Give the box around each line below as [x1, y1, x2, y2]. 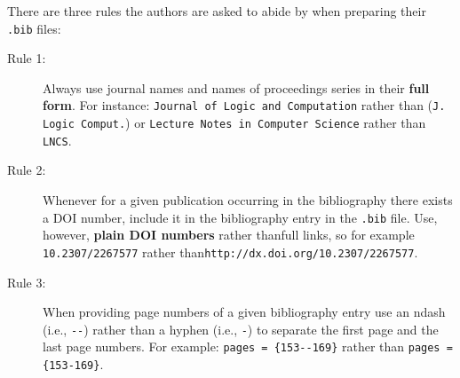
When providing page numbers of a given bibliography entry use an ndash [43, 303, 446, 321]
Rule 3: [7, 272, 46, 291]
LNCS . [43, 130, 72, 149]
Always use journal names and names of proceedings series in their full [43, 78, 430, 97]
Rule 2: [7, 161, 46, 179]
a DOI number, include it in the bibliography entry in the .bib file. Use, [43, 208, 438, 226]
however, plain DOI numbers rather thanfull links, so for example [43, 225, 415, 244]
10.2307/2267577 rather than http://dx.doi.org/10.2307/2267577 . [43, 242, 418, 261]
